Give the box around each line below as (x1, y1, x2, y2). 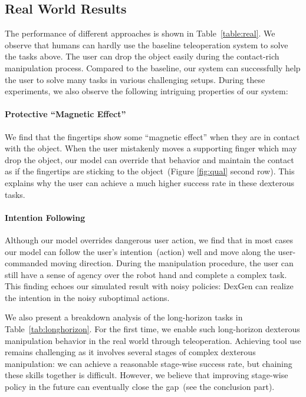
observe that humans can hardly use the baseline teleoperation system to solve (5, 38, 288, 51)
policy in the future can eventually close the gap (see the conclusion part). (5, 381, 275, 393)
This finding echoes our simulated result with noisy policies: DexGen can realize (5, 280, 294, 292)
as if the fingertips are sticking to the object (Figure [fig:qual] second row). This (5, 165, 295, 177)
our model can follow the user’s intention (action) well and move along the (5, 245, 275, 257)
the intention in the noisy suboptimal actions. (5, 291, 170, 303)
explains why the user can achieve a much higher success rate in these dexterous (5, 176, 295, 188)
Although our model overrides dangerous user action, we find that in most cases (5, 233, 294, 246)
